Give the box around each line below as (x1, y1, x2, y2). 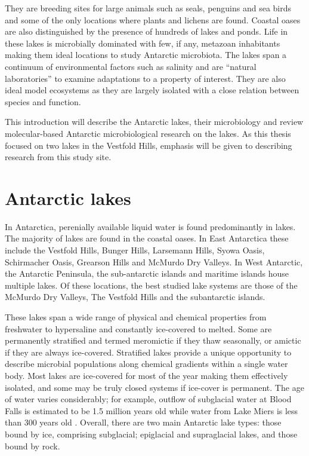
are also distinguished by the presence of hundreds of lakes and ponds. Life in (5, 25, 288, 38)
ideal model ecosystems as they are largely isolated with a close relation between (5, 84, 299, 96)
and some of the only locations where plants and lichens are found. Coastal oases (5, 13, 301, 26)
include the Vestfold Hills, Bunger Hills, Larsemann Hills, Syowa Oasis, (5, 244, 265, 256)
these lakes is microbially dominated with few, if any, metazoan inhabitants (5, 36, 280, 49)
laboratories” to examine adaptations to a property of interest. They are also (5, 72, 286, 84)
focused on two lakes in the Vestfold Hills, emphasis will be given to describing (5, 139, 292, 151)
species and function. (5, 95, 81, 108)
